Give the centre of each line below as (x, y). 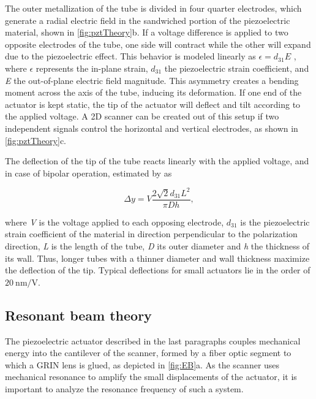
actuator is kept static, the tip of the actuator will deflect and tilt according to (153, 104)
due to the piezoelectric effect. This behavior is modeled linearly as (130, 56)
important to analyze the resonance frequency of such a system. (124, 389)
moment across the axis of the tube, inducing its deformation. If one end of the (153, 92)
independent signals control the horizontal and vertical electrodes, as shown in (152, 128)
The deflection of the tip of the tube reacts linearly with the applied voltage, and (157, 161)
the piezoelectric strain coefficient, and (237, 68)
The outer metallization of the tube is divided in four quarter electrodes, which (153, 8)
